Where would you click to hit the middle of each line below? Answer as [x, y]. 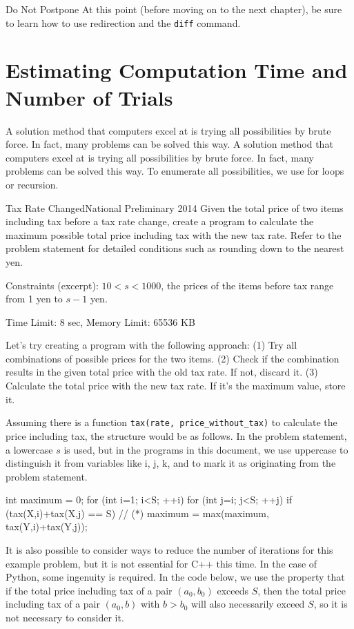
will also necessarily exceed [248, 604]
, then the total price [302, 590]
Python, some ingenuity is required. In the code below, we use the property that [175, 577]
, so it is [331, 604]
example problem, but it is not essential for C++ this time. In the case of [161, 563]
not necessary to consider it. [65, 618]
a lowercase [29, 449]
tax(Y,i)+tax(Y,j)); [47, 526]
